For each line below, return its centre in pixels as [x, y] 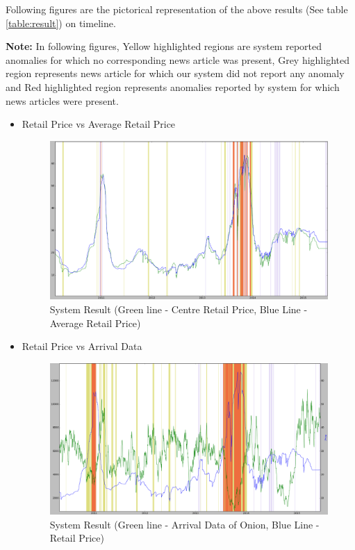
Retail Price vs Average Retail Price [99, 124]
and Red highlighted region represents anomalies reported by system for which [173, 86]
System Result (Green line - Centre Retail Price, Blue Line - [179, 309]
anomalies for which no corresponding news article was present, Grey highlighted [177, 59]
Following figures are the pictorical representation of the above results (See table [177, 9]
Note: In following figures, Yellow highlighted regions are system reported [164, 46]
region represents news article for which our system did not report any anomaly [175, 73]
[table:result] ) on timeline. [61, 23]
